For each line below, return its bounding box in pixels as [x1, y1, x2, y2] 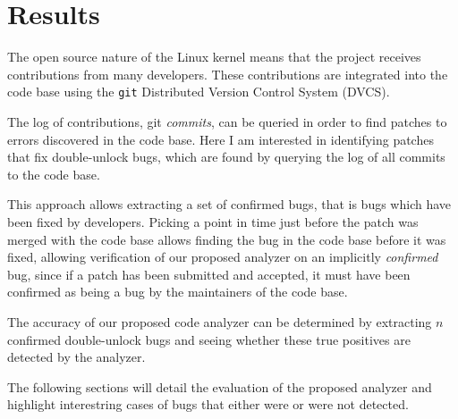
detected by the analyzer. [7, 348, 146, 366]
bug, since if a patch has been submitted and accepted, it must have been [7, 264, 411, 283]
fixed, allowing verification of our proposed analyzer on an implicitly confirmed [7, 247, 438, 266]
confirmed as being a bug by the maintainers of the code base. [7, 282, 348, 301]
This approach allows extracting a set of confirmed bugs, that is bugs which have [7, 195, 452, 214]
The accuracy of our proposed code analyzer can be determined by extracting [7, 312, 432, 331]
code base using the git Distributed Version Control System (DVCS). [7, 82, 390, 101]
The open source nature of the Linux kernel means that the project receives [7, 47, 421, 66]
